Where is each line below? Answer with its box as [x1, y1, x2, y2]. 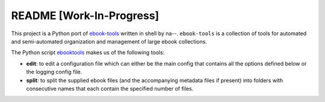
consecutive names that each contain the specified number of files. [26, 85, 194, 92]
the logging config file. [26, 69, 82, 76]
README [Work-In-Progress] [11, 9, 159, 22]
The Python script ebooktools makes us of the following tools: [11, 49, 165, 56]
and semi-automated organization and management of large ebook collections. [11, 38, 208, 45]
